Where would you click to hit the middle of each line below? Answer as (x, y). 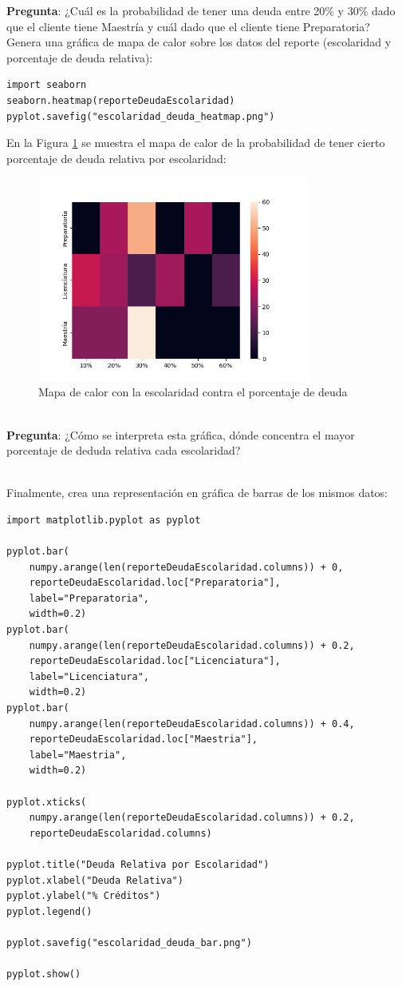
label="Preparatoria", (89, 598)
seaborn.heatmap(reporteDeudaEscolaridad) (121, 100)
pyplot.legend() (49, 911)
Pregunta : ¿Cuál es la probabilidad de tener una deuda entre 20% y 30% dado (201, 10)
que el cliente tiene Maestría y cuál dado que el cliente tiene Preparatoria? (188, 26)
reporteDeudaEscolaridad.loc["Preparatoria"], (155, 583)
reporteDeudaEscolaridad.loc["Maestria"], (143, 739)
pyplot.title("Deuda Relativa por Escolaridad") (138, 864)
